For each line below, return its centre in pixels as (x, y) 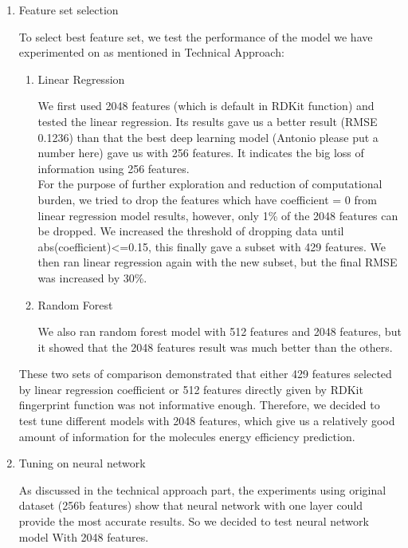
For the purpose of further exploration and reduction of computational (210, 184)
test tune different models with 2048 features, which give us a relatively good (207, 421)
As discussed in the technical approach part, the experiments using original (202, 489)
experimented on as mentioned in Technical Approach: (151, 52)
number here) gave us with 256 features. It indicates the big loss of (201, 153)
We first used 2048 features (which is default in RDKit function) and (206, 106)
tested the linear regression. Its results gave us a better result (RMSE (208, 121)
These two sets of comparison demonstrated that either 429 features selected (205, 374)
